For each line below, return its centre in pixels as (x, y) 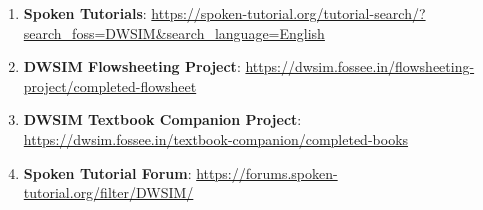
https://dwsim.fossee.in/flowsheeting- (360, 66)
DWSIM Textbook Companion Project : (162, 119)
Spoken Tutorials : (85, 13)
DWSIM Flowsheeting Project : (132, 66)
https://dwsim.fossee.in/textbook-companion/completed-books (216, 138)
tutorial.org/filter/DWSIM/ (108, 192)
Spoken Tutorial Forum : (107, 172)
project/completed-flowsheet (110, 85)
